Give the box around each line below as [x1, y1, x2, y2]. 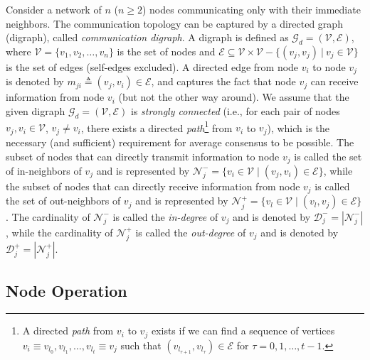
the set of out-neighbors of [6, 193, 121, 208]
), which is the [267, 120, 330, 135]
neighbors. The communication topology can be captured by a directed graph [6, 16, 343, 31]
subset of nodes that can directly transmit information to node [6, 148, 280, 163]
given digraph [6, 104, 65, 119]
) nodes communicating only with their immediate [142, 2, 361, 16]
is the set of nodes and [117, 43, 216, 58]
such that [120, 337, 162, 352]
